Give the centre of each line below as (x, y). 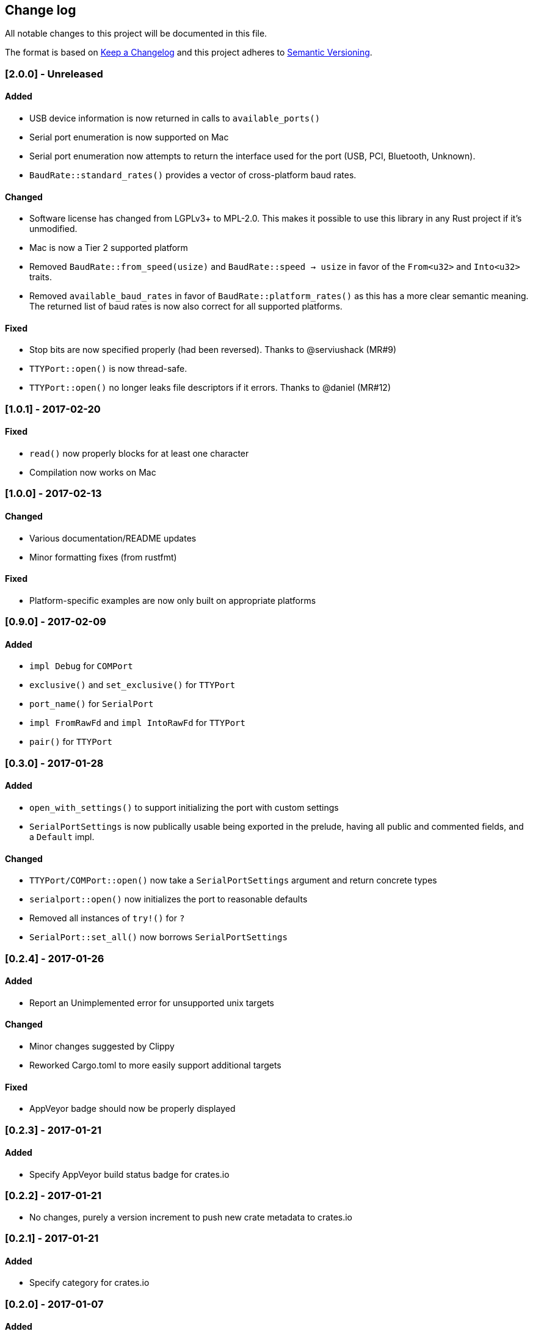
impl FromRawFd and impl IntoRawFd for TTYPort (137, 723)
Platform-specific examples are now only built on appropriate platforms (173, 600)
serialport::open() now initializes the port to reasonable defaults (169, 899)
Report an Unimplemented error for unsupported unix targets (152, 1003)
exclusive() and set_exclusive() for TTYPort (132, 685)
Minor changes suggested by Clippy (102, 1046)
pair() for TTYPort (71, 742)
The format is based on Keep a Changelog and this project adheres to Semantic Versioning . (189, 53)
